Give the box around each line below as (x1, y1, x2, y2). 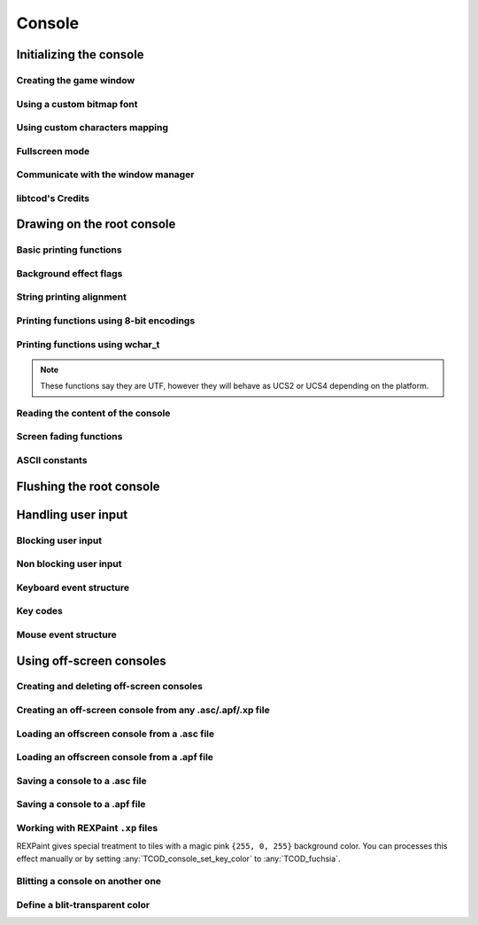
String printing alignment (16, 291, 127, 303)
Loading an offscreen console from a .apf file (16, 751, 214, 764)
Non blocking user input (16, 558, 123, 571)
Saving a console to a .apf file (16, 798, 146, 811)
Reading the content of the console (16, 407, 171, 419)
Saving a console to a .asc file (16, 774, 148, 787)
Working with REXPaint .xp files (16, 821, 158, 834)
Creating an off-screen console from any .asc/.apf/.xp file (16, 704, 270, 717)
